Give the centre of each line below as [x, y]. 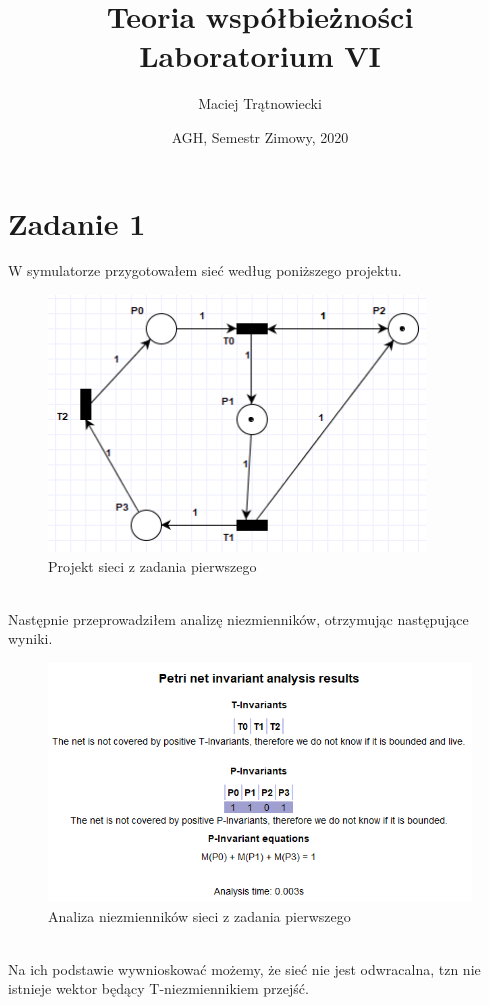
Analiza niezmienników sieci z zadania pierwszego [199, 915]
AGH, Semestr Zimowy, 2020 [260, 136]
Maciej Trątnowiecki [260, 103]
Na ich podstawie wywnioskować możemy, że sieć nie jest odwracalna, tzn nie [244, 968]
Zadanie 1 [77, 222]
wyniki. [30, 638]
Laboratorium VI [260, 55]
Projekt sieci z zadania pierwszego [152, 565]
